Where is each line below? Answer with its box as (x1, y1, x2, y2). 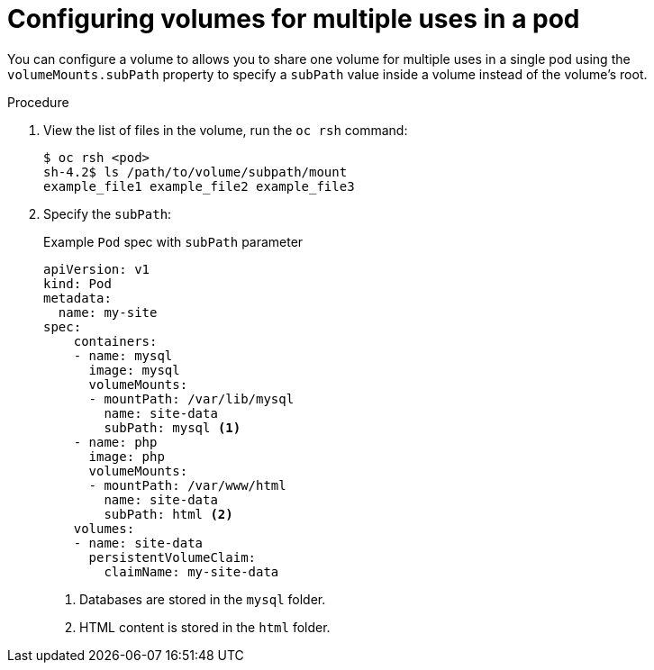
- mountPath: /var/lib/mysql (88, 391, 295, 406)
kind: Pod (43, 276, 112, 291)
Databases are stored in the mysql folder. (79, 591, 326, 607)
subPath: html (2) (104, 506, 233, 521)
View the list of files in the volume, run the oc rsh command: (43, 122, 408, 138)
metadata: (43, 290, 112, 305)
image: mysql (88, 362, 180, 377)
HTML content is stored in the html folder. (79, 619, 331, 635)
